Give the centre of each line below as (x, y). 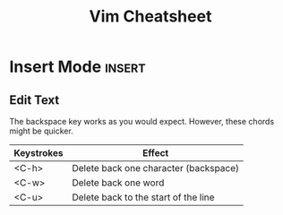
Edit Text (34, 100)
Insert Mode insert (77, 67)
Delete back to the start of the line (143, 197)
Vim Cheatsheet (150, 17)
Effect (155, 153)
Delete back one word (118, 183)
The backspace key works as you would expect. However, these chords (142, 121)
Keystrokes (39, 153)
